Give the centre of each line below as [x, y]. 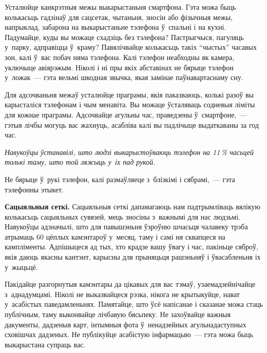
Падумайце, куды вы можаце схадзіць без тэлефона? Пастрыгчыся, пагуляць [124, 37]
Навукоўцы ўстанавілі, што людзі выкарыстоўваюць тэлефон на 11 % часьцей [129, 152]
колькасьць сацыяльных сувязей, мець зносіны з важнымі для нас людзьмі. [122, 216]
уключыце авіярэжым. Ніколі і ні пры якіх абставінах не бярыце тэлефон [119, 67]
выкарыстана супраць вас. [45, 344]
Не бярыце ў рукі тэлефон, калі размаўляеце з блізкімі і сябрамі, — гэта [120, 179]
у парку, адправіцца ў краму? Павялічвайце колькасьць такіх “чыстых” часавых [131, 47]
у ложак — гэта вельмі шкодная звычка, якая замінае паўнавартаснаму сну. [124, 77]
